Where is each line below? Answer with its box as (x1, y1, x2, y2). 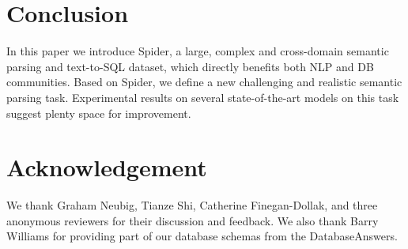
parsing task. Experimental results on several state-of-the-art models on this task (6, 89, 399, 105)
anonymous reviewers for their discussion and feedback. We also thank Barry (6, 212, 379, 228)
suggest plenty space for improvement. (6, 104, 191, 121)
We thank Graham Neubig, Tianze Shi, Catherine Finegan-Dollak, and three (6, 197, 378, 213)
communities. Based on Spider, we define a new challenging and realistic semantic (6, 74, 402, 90)
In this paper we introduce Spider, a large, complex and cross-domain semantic (6, 43, 389, 59)
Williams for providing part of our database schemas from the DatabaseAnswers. (6, 228, 398, 244)
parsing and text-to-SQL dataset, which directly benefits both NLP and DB (6, 58, 374, 74)
